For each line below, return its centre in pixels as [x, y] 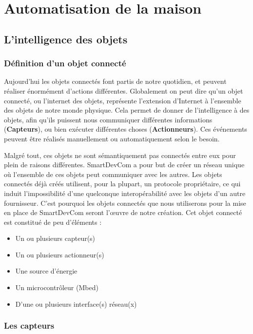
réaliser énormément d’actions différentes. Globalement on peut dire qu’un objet [124, 90]
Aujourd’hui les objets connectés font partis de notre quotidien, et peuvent [115, 81]
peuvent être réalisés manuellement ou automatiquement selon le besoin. [112, 138]
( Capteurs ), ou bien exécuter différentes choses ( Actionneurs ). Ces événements [126, 129]
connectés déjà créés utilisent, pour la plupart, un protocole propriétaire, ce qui [122, 184]
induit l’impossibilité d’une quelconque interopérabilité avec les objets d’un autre [125, 193]
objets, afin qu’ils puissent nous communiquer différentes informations [108, 119]
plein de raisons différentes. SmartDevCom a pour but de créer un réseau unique [124, 165]
